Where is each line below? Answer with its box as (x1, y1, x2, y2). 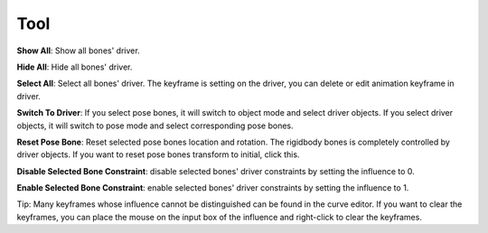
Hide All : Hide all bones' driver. (16, 61, 133, 72)
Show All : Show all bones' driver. (16, 45, 140, 56)
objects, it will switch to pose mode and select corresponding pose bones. (16, 120, 294, 131)
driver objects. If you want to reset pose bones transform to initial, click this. (16, 149, 300, 160)
